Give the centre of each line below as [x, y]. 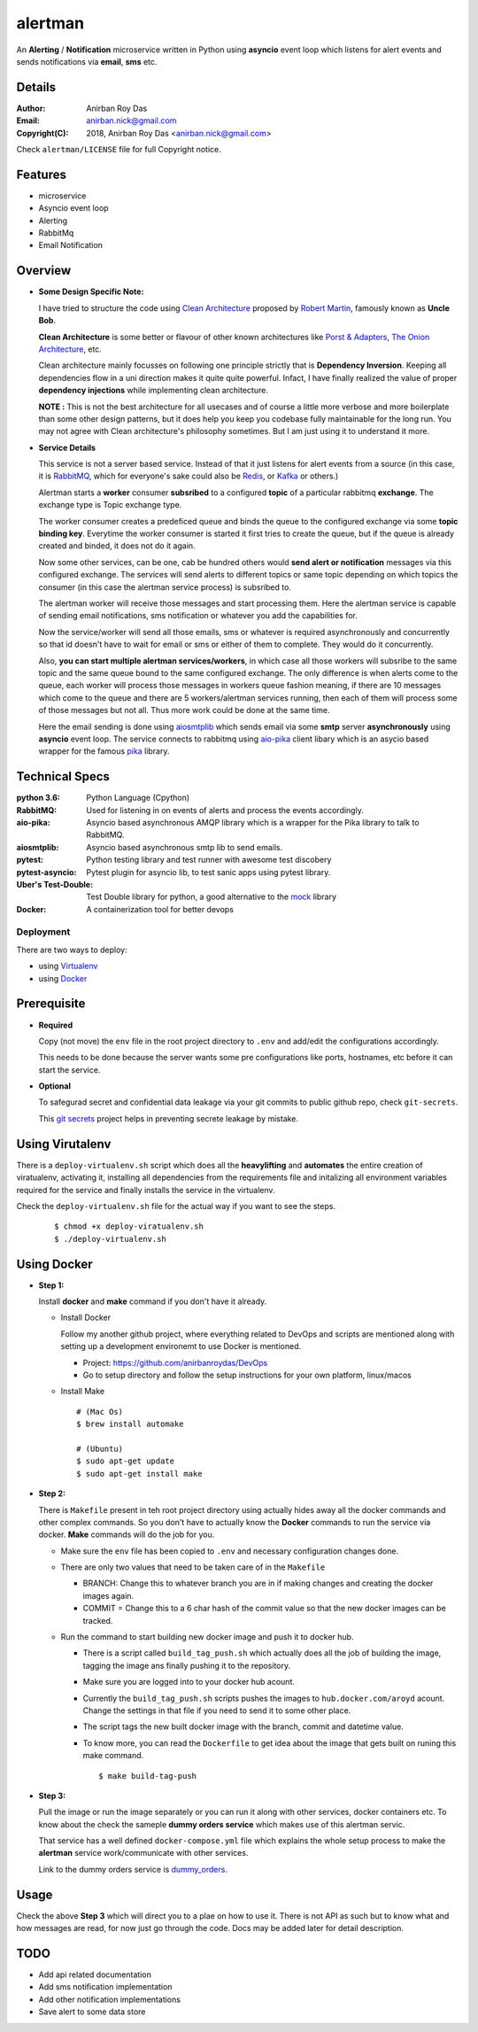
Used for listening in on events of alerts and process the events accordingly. [225, 810]
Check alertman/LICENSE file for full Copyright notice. [119, 150]
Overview [44, 271]
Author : [31, 108]
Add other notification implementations [110, 1999]
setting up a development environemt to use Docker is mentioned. [181, 1346]
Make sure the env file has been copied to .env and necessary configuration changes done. [229, 1551]
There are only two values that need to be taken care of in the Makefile [193, 1567]
